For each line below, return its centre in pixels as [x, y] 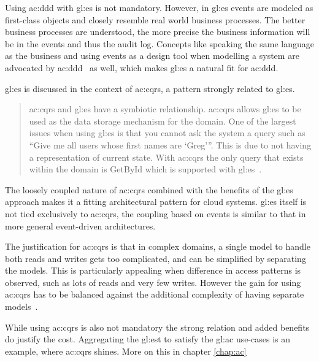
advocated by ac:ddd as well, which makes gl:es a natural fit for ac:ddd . [142, 67]
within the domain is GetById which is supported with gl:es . [145, 169]
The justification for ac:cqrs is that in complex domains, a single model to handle [158, 246]
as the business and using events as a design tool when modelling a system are [152, 56]
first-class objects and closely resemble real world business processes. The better [155, 19]
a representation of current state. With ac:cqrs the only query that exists [166, 157]
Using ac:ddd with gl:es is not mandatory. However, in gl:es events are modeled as [159, 7]
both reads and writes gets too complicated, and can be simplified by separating [156, 258]
